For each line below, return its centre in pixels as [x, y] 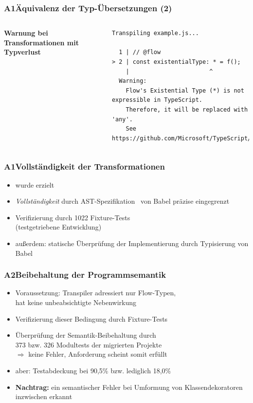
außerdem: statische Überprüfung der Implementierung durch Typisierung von [132, 243]
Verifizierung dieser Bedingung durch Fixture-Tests [91, 318]
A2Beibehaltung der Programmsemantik [85, 275]
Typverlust [22, 52]
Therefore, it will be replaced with [187, 109]
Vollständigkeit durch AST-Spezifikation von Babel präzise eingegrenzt [122, 201]
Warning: [133, 81]
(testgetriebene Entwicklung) [58, 227]
